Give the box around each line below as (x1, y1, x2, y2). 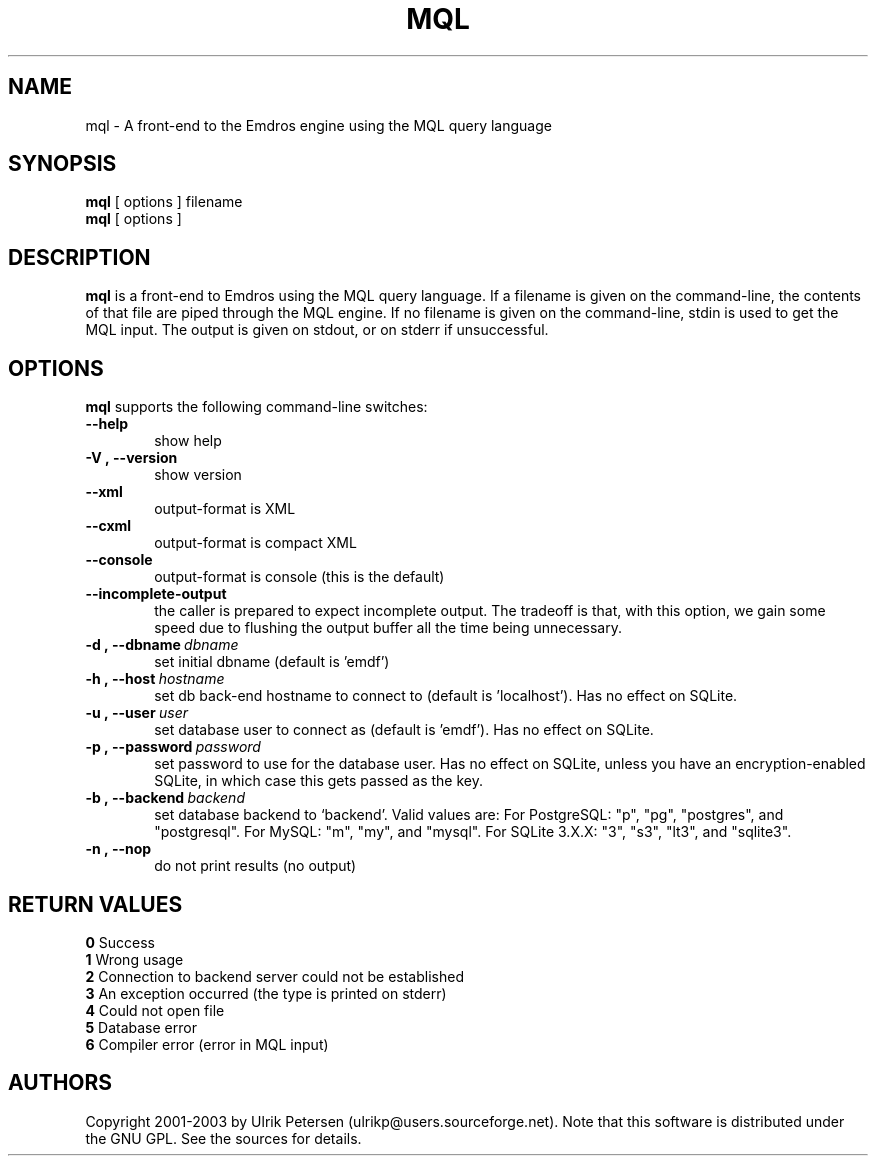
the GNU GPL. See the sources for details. (85, 1129, 362, 1147)
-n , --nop (85, 840, 152, 858)
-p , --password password (85, 738, 261, 756)
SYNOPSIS (8, 151, 117, 177)
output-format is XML (154, 500, 296, 518)
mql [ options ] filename (85, 193, 243, 211)
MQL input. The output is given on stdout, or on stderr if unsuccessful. (85, 321, 549, 339)
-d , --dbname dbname (85, 636, 239, 654)
